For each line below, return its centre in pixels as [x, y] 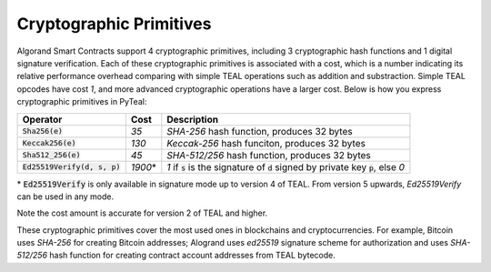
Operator [42, 119]
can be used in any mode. [65, 196]
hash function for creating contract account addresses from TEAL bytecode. [193, 256]
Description [192, 119]
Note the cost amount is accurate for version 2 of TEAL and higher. [142, 213]
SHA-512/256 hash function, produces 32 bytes [269, 155]
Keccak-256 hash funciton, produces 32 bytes [266, 143]
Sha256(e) [43, 131]
